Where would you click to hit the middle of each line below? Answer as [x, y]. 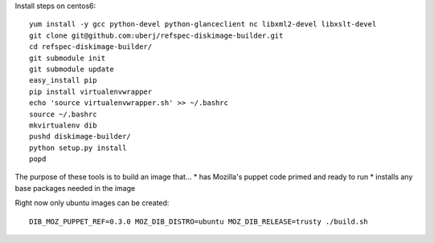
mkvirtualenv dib [63, 125]
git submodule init [68, 58]
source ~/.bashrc [63, 114]
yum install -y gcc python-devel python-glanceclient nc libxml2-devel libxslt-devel [203, 24]
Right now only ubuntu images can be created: [92, 203]
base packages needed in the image [75, 188]
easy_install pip [63, 81]
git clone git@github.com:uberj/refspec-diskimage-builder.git [156, 35]
